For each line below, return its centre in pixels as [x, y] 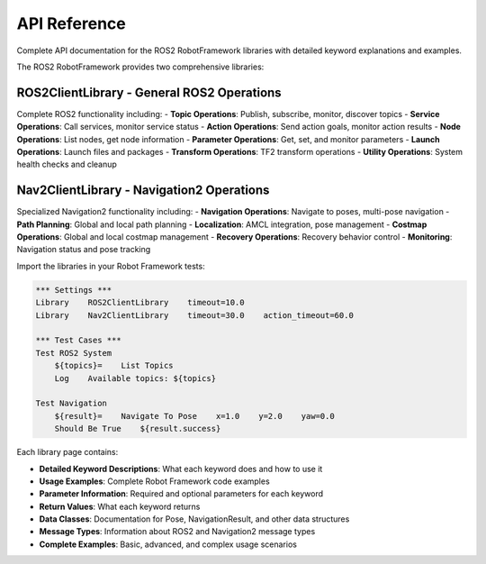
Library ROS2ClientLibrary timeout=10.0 [140, 303]
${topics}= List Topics [114, 366]
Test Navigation [72, 404]
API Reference [71, 23]
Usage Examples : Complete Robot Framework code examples [154, 481]
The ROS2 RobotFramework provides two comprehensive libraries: [140, 67]
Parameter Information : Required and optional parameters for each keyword [181, 494]
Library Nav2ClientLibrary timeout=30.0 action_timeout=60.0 [195, 315]
